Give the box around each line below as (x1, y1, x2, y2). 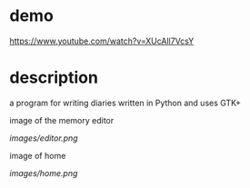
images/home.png (9, 167, 78, 178)
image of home (9, 150, 66, 161)
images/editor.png (9, 133, 79, 143)
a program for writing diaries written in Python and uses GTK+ (9, 97, 241, 108)
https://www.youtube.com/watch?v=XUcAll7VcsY (9, 35, 195, 46)
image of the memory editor (9, 114, 115, 125)
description (9, 67, 98, 88)
